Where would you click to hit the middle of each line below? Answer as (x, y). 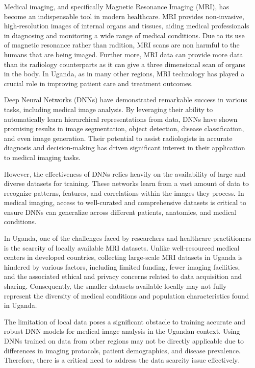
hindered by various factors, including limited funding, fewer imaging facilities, (122, 266)
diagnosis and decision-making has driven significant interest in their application (125, 148)
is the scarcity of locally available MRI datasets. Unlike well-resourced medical (122, 247)
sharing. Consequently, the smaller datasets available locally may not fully (115, 286)
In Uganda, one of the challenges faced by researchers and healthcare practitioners (127, 238)
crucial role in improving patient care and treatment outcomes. (99, 83)
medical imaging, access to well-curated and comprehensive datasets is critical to (125, 202)
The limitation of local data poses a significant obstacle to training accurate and (125, 321)
